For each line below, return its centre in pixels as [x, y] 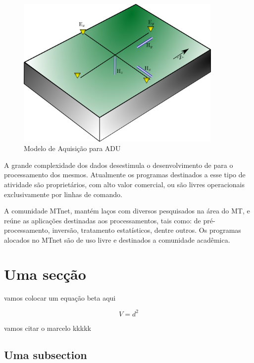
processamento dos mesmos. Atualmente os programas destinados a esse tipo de [125, 175]
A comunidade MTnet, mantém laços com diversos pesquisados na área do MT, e [127, 211]
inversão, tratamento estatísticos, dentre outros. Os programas [147, 230]
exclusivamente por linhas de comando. [63, 194]
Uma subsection [46, 354]
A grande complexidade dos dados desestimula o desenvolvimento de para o [119, 165]
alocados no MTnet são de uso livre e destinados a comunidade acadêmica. [117, 239]
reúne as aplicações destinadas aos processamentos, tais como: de [102, 220]
